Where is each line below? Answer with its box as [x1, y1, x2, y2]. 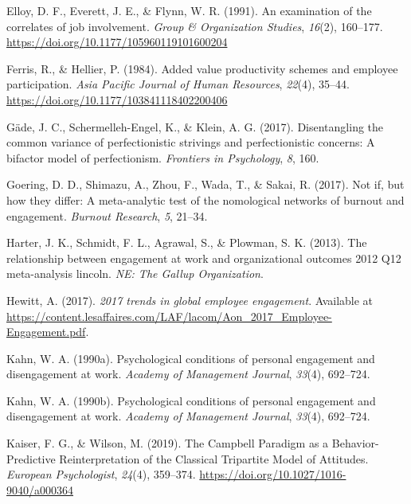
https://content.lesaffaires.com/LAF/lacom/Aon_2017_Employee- [6, 307, 332, 324]
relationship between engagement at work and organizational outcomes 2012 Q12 [6, 249, 401, 266]
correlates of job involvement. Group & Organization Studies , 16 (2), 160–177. [6, 18, 383, 34]
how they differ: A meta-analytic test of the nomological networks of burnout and [6, 191, 405, 208]
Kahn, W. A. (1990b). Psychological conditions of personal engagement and [6, 392, 376, 408]
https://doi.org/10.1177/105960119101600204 [6, 33, 228, 50]
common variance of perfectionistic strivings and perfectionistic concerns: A [6, 134, 375, 150]
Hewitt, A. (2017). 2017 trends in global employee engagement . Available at [6, 291, 374, 308]
